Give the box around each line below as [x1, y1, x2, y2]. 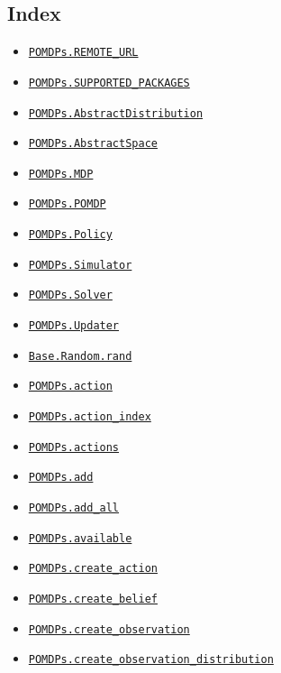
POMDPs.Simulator [28, 258, 132, 272]
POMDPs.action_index [28, 410, 151, 424]
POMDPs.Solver [28, 289, 113, 302]
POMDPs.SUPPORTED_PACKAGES [28, 76, 190, 89]
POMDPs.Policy [28, 228, 113, 242]
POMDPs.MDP [28, 167, 94, 180]
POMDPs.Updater [28, 319, 120, 333]
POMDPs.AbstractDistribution [28, 106, 204, 120]
